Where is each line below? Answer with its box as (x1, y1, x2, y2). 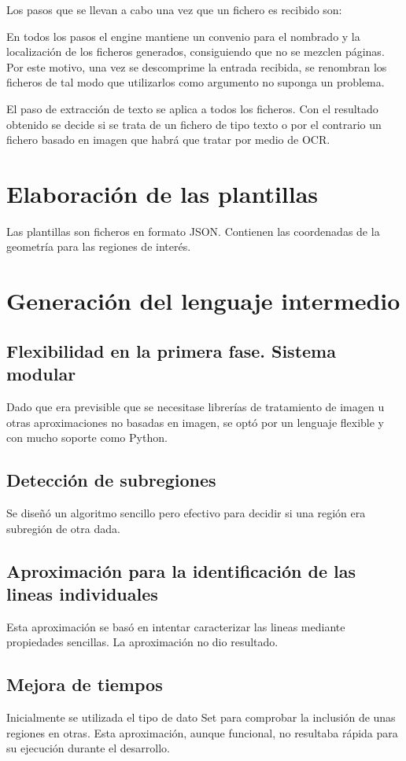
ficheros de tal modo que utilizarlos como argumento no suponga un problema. (6, 74, 385, 90)
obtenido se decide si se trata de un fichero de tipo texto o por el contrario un (6, 116, 382, 132)
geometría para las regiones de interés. (6, 238, 191, 255)
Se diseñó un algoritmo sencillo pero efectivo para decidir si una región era (6, 505, 366, 521)
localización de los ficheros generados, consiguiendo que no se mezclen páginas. (6, 43, 385, 60)
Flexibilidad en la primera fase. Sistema (6, 338, 336, 362)
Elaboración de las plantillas (6, 177, 319, 209)
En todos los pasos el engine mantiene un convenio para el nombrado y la (6, 28, 360, 44)
